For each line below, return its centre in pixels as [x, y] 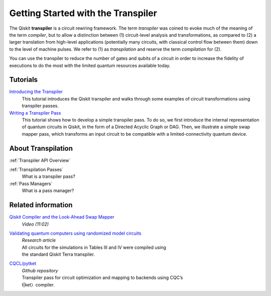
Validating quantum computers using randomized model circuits [75, 233]
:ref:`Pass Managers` [31, 183]
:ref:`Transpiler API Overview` [40, 160]
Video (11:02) [35, 224]
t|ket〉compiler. [38, 284]
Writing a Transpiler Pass [35, 113]
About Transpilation [41, 148]
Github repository [40, 270]
